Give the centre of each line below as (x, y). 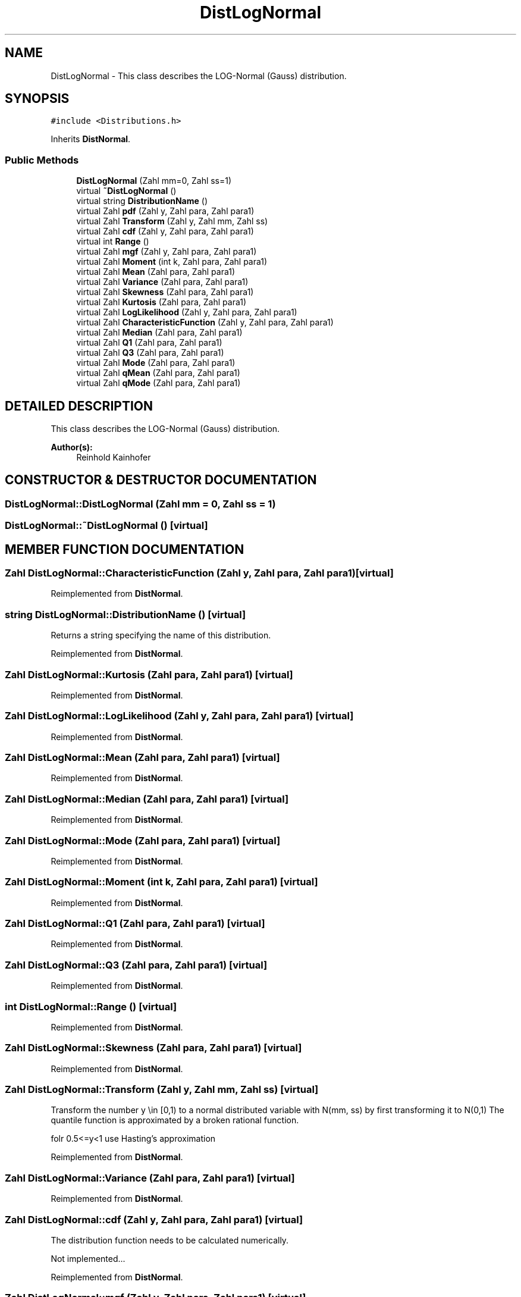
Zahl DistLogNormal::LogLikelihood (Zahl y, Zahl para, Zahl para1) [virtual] (179, 716)
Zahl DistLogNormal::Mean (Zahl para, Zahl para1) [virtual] (142, 758)
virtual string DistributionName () (142, 201)
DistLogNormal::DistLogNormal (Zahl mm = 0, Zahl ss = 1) (140, 504)
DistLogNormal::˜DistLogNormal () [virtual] (106, 526)
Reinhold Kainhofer (114, 458)
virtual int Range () (113, 242)
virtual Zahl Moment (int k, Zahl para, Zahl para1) (172, 262)
